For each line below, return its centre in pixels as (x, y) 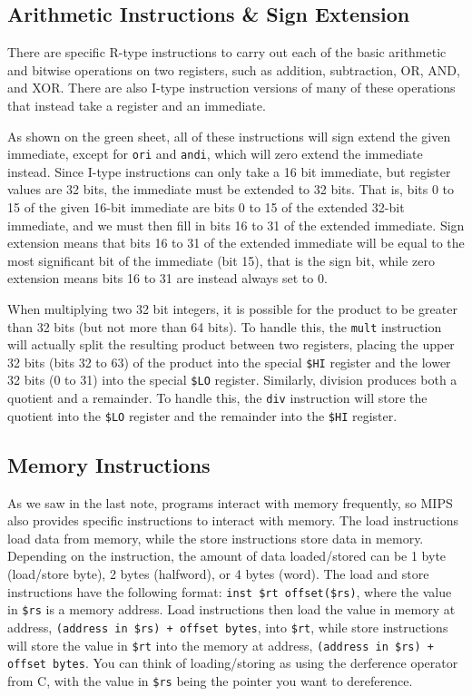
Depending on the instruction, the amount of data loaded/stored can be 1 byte (227, 556)
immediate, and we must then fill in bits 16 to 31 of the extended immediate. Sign (236, 225)
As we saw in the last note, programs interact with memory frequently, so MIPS (230, 502)
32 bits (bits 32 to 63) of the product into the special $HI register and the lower (229, 362)
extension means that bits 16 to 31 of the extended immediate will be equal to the (236, 243)
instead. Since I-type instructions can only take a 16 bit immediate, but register (229, 171)
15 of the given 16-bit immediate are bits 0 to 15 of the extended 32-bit (206, 207)
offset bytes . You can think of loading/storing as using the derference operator (233, 663)
